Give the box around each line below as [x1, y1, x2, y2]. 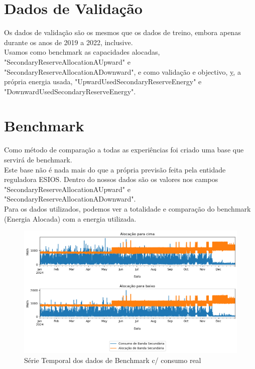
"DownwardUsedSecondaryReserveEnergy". [4, 86, 136, 96]
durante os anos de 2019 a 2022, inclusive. [4, 37, 133, 47]
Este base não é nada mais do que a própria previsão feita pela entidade [4, 164, 226, 174]
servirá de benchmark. [4, 154, 72, 164]
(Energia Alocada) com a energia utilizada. [4, 213, 137, 224]
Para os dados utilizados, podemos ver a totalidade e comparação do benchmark [4, 203, 251, 214]
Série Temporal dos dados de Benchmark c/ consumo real [24, 354, 201, 365]
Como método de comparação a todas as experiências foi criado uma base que [4, 144, 244, 155]
